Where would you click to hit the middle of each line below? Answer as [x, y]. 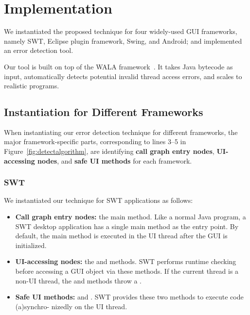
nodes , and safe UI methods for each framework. [115, 160]
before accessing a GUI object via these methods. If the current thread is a [127, 271]
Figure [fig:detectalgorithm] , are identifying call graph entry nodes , [109, 151]
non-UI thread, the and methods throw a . [78, 280]
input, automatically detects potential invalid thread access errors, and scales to [123, 76]
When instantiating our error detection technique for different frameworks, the [121, 132]
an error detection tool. [39, 50]
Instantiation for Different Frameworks [104, 112]
